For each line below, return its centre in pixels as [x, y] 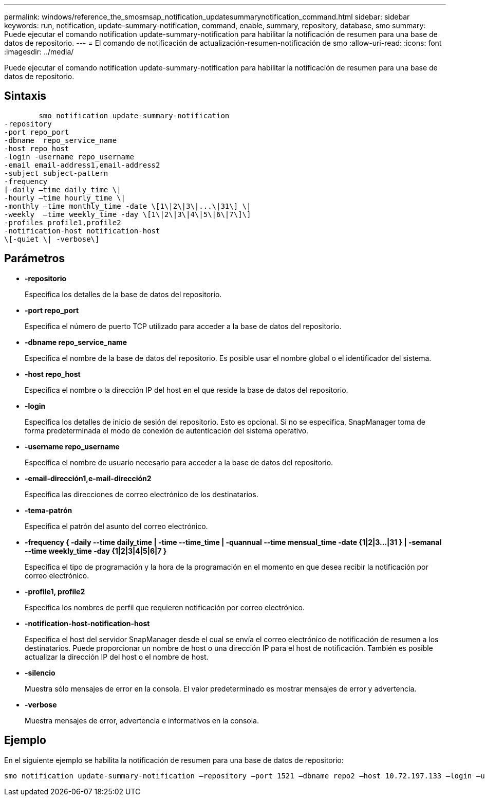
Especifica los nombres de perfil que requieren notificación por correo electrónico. [165, 607]
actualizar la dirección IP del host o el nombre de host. [117, 657]
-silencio [40, 672]
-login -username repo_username [69, 157]
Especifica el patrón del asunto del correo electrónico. [116, 526]
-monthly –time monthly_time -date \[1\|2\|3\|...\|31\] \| [128, 206]
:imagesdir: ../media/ [39, 52]
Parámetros [35, 259]
